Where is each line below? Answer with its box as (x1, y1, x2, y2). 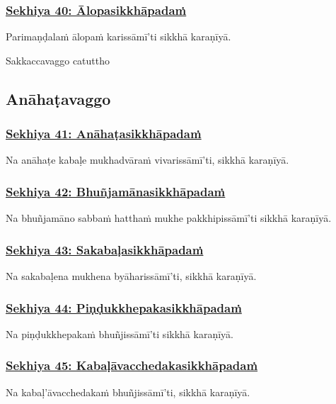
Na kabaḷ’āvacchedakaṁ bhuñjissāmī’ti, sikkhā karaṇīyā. (6, 384, 250, 399)
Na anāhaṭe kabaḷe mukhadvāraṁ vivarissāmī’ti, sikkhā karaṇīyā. (6, 152, 289, 167)
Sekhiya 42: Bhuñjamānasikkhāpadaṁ (6, 182, 226, 200)
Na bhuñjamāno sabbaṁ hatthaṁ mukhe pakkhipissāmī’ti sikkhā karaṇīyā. (6, 211, 332, 225)
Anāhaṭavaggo (6, 87, 111, 109)
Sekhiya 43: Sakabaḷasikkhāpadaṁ (6, 240, 204, 258)
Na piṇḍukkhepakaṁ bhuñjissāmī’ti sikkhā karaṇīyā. (6, 326, 233, 341)
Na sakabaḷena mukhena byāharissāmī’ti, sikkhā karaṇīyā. (6, 269, 257, 284)
